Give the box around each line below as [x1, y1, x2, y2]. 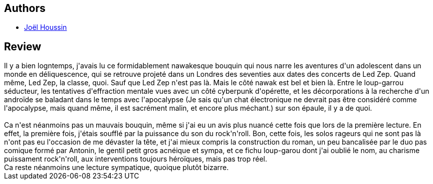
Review [4, 40, 42, 53]
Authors [4, 2, 46, 14]
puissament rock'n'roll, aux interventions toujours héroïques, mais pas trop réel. [4, 155, 267, 164]
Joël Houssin [24, 23, 67, 32]
